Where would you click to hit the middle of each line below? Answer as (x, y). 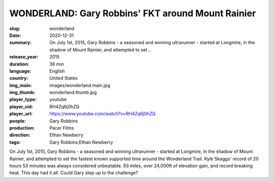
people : (18, 121)
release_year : (24, 57)
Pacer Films (62, 128)
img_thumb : (22, 93)
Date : (15, 35)
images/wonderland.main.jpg (80, 85)
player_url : (21, 114)
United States (64, 78)
